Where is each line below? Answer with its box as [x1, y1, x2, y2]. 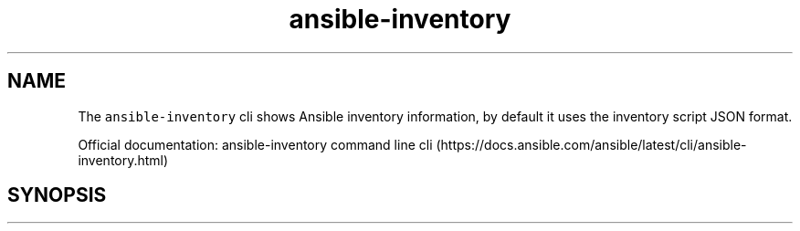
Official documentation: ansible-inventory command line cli [78, 136, 433, 152]
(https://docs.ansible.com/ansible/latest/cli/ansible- [436, 136, 747, 152]
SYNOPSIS [7, 184, 107, 207]
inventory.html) [78, 152, 169, 168]
